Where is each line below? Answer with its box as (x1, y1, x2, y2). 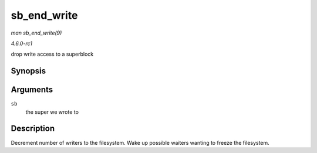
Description (11, 124, 55, 134)
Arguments (11, 85, 53, 95)
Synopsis (11, 66, 46, 76)
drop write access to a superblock (11, 50, 94, 58)
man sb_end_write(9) (11, 29, 62, 36)
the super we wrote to (25, 108, 79, 115)
